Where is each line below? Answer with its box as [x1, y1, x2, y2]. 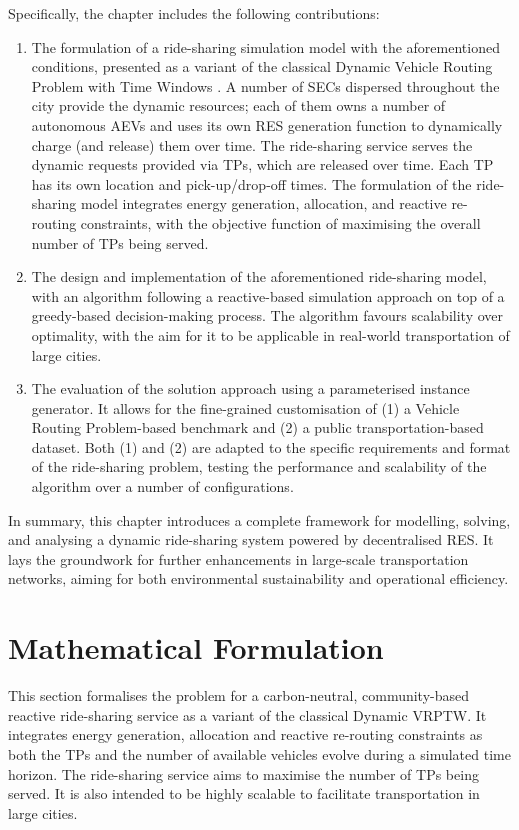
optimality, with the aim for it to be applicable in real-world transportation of [31, 324, 510, 345]
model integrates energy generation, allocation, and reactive [80, 193, 447, 214]
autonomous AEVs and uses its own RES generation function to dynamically [31, 114, 503, 135]
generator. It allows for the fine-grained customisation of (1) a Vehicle [31, 397, 460, 418]
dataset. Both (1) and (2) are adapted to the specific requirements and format [31, 436, 511, 457]
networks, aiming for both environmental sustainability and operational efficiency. [8, 568, 509, 589]
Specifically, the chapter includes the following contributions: [8, 3, 380, 23]
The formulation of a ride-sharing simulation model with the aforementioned [31, 36, 500, 57]
